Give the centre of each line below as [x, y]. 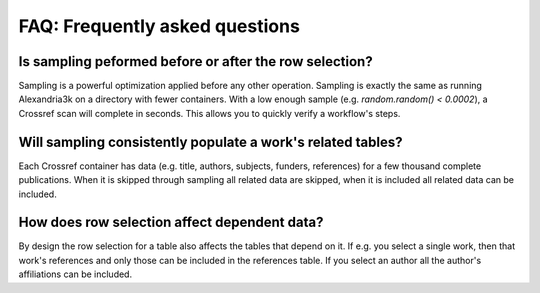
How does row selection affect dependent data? [171, 222]
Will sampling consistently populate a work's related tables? [210, 141]
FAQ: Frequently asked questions [159, 26]
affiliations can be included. [75, 274]
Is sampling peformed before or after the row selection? [196, 61]
